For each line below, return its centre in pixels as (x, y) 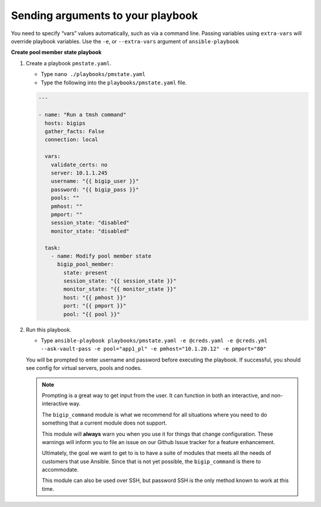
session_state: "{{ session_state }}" (120, 281)
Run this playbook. (48, 329)
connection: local (71, 140)
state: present (86, 272)
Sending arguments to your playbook (105, 15)
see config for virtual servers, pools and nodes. (84, 368)
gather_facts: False (75, 131)
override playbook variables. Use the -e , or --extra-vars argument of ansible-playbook (125, 41)
